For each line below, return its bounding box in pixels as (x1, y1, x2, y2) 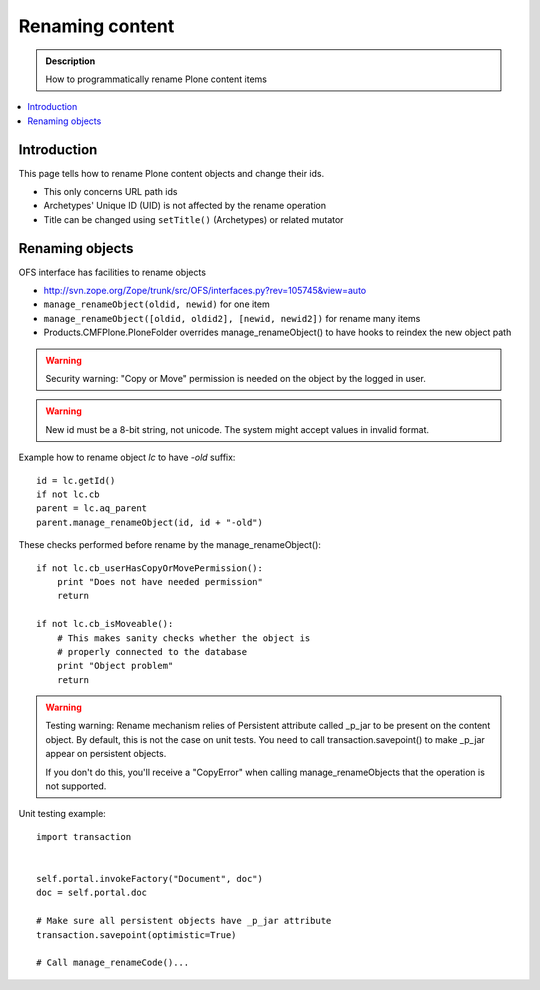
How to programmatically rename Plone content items (45, 73, 267, 85)
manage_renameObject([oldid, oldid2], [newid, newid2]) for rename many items (43, 312, 421, 324)
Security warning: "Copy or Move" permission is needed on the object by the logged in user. (45, 373, 427, 385)
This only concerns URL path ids (43, 186, 178, 198)
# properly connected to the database (56, 646, 248, 657)
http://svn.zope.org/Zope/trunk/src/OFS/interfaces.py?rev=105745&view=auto (43, 285, 367, 297)
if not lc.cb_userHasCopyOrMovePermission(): (36, 562, 264, 574)
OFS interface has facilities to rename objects (18, 266, 207, 278)
